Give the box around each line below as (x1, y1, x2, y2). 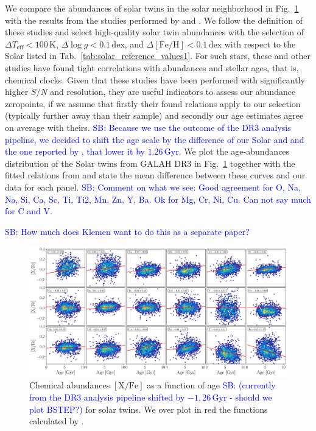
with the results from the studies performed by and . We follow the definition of (5, 13, 303, 26)
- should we (230, 390, 272, 403)
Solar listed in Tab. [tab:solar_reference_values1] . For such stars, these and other (5, 49, 311, 62)
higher (5, 85, 29, 98)
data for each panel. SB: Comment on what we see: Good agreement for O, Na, (5, 180, 301, 193)
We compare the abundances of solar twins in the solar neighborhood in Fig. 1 (5, 2, 299, 14)
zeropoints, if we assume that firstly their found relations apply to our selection (5, 97, 301, 110)
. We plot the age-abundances (178, 145, 290, 158)
